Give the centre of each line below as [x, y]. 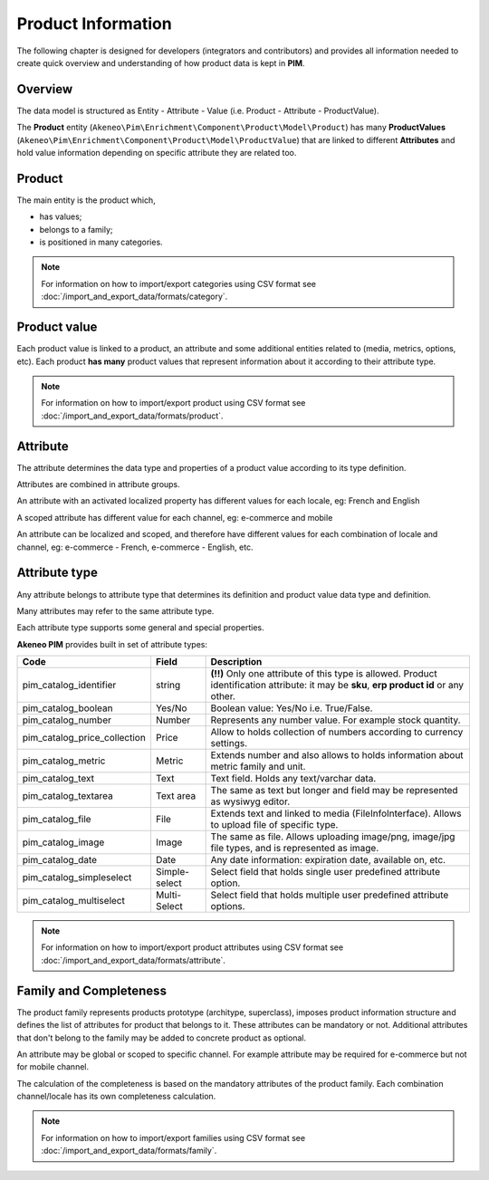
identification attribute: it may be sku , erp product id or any [337, 686]
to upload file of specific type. [274, 825]
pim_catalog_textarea [67, 796]
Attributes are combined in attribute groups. [98, 484]
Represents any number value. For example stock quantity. [336, 720]
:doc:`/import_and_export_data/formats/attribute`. [134, 960]
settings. [229, 743]
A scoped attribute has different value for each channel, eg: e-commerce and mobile [175, 517]
